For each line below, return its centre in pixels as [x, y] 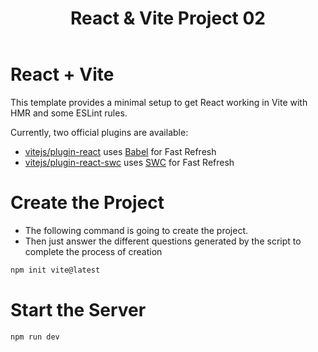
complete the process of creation [93, 251]
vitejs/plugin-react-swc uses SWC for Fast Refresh [129, 162]
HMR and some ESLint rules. [69, 113]
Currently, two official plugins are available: [99, 132]
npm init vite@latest [55, 270]
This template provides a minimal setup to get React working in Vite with [159, 102]
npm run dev [35, 337]
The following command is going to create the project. [136, 230]
